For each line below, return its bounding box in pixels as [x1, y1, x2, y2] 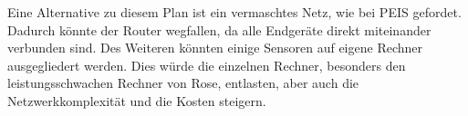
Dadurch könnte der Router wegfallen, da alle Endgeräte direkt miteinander [7, 20, 432, 39]
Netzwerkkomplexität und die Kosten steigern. [7, 91, 266, 110]
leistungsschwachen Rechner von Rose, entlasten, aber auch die [7, 73, 359, 92]
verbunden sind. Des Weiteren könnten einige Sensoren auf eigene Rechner [7, 38, 422, 57]
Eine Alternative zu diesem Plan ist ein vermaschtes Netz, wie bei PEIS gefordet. [7, 3, 462, 21]
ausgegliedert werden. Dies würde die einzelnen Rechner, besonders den [7, 55, 406, 74]
